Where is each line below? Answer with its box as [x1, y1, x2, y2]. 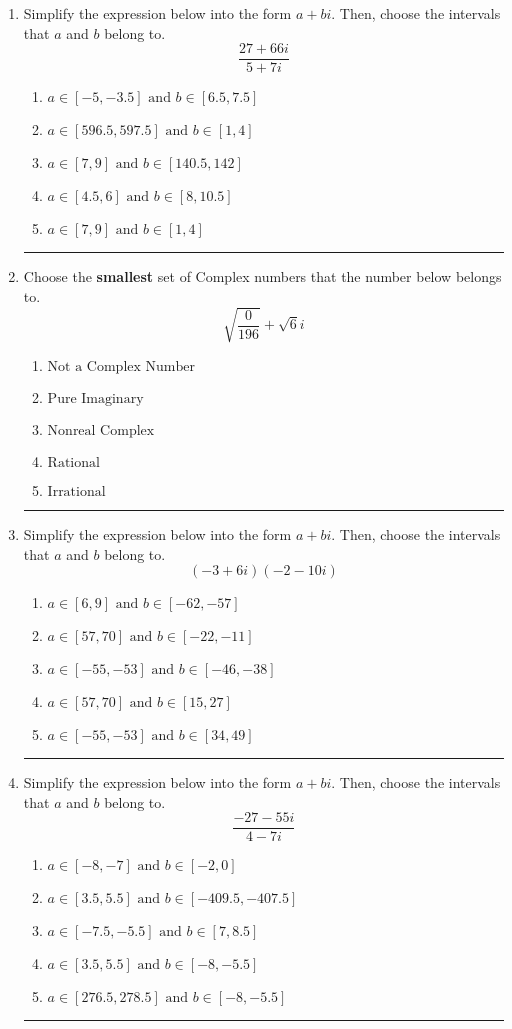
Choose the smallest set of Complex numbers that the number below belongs [23, 266, 502, 287]
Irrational [47, 484, 106, 499]
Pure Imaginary [47, 391, 144, 406]
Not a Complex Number [47, 359, 195, 374]
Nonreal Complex [47, 423, 155, 438]
